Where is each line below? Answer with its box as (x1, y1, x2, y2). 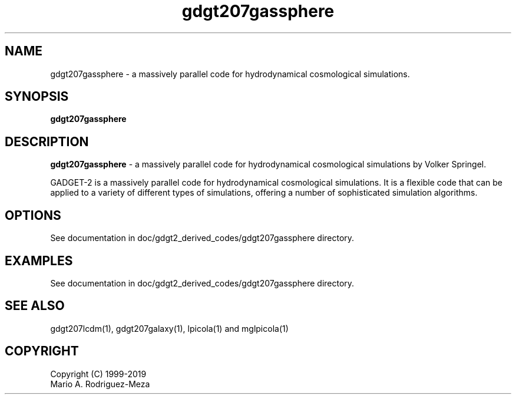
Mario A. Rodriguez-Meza (50, 378, 150, 389)
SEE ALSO (5, 298, 65, 314)
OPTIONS (5, 207, 61, 223)
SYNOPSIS (5, 89, 69, 104)
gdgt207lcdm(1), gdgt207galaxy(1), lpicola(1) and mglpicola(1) (50, 323, 289, 334)
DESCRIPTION (5, 134, 89, 149)
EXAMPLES (5, 253, 73, 268)
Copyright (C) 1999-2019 (50, 368, 147, 379)
